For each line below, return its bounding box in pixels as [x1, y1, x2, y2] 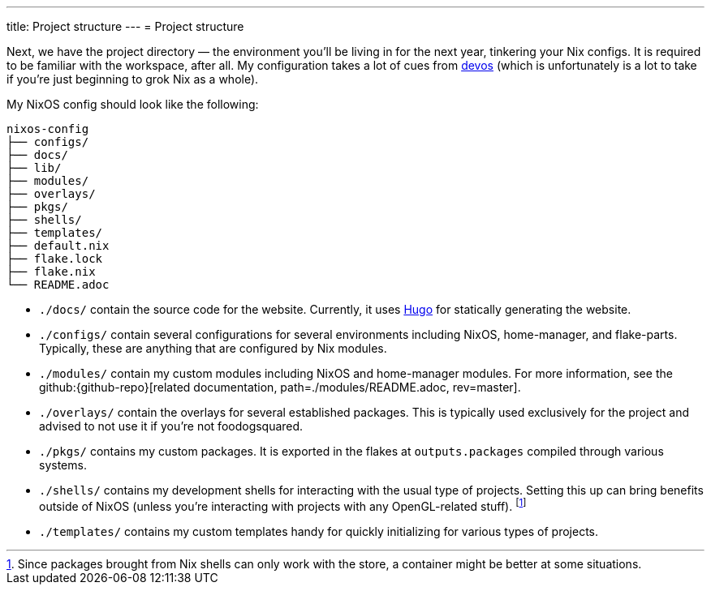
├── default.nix [6, 239, 110, 252]
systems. [39, 458, 87, 472]
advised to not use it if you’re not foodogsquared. [39, 419, 304, 433]
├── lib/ [6, 161, 62, 174]
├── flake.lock [6, 252, 103, 265]
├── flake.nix [6, 265, 96, 278]
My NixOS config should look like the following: [6, 97, 259, 111]
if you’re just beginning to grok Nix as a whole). [6, 72, 259, 86]
